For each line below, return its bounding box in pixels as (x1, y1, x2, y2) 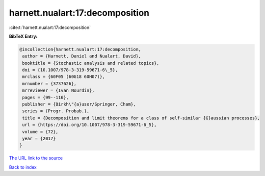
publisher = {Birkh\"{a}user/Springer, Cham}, (22, 101, 136, 107)
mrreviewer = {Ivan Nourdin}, (22, 88, 95, 93)
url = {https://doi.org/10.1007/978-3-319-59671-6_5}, (22, 122, 157, 127)
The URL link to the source (9, 155, 63, 161)
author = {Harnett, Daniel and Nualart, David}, (22, 53, 141, 59)
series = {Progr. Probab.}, (22, 108, 90, 114)
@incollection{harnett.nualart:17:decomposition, (19, 47, 141, 52)
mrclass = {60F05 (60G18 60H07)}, (22, 74, 105, 79)
